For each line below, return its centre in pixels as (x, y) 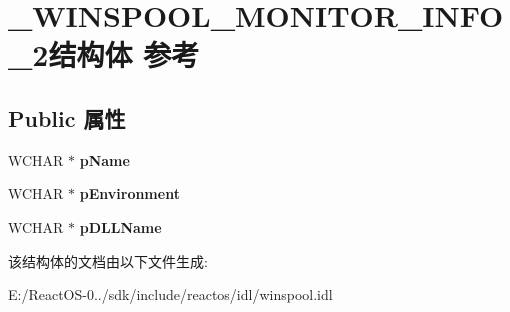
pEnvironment (129, 193)
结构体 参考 (124, 54)
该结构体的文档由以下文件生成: (108, 260)
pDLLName (120, 226)
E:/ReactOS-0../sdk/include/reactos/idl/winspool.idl (170, 294)
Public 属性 (67, 117)
